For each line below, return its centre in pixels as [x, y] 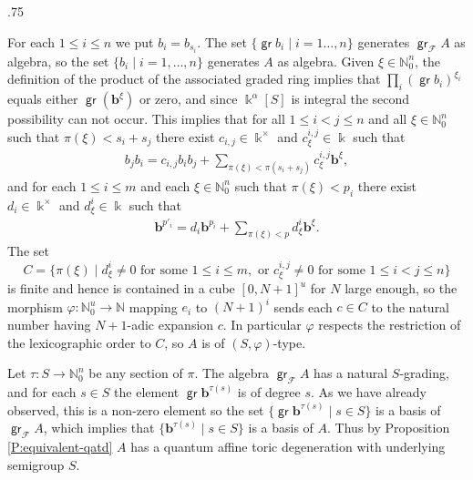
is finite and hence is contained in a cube [121, 288]
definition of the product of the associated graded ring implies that [194, 79]
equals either [43, 99]
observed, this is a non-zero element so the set [136, 409]
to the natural [411, 306]
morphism [35, 306]
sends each [303, 306]
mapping [153, 306]
